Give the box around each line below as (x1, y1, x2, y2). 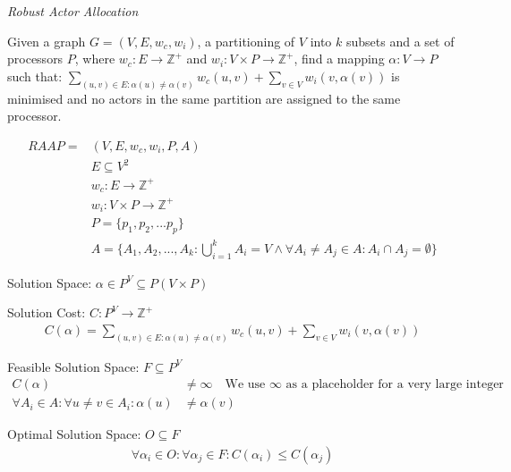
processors (7, 49, 64, 68)
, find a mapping (294, 49, 385, 68)
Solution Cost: (7, 303, 86, 322)
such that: (7, 66, 63, 85)
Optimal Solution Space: (7, 425, 141, 443)
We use (225, 378, 266, 392)
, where (74, 49, 115, 68)
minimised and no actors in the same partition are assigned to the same (7, 88, 401, 107)
